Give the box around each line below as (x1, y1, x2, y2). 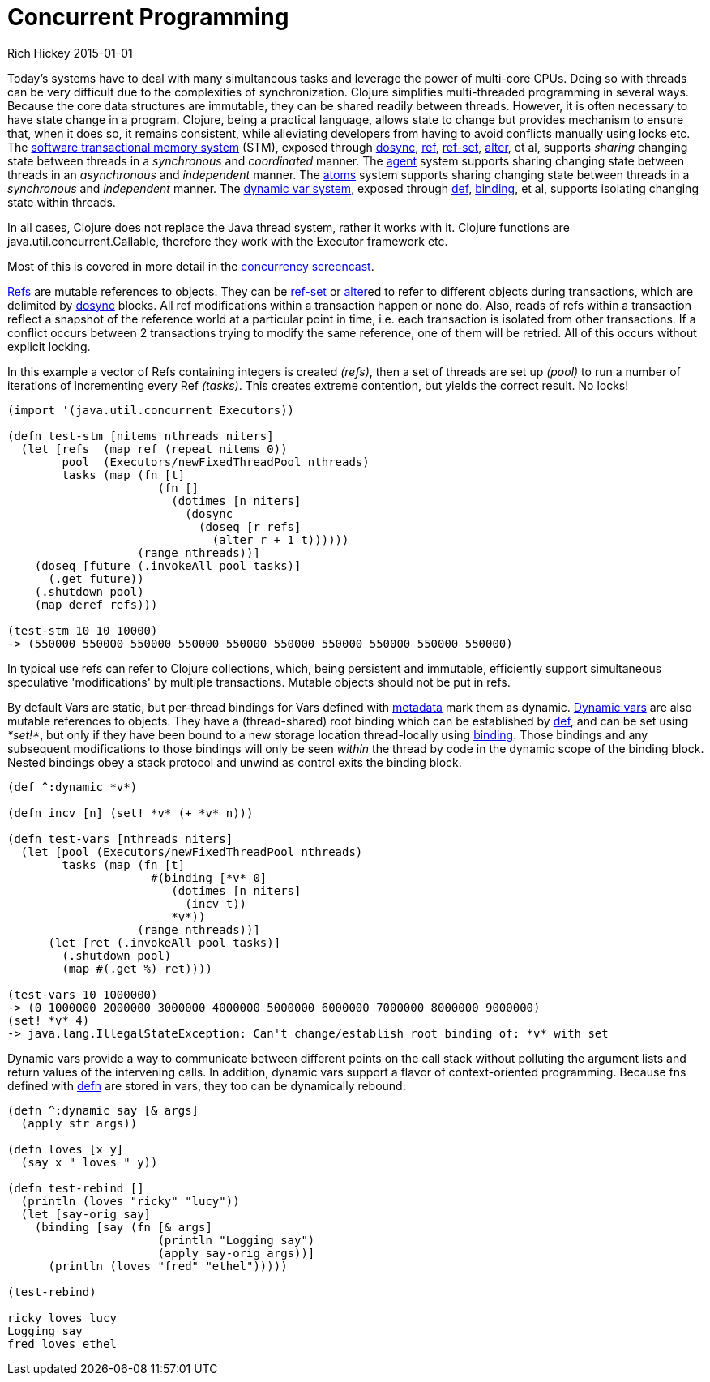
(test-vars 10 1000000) (7, 987, 158, 1001)
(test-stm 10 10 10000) (7, 623, 158, 637)
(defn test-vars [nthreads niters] (7, 832, 233, 845)
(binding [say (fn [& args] (34, 1220, 212, 1234)
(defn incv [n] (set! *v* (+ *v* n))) (7, 806, 254, 819)
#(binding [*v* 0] (151, 871, 267, 884)
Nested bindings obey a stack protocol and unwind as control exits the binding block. (7, 755, 462, 769)
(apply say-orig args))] (157, 1246, 315, 1260)
